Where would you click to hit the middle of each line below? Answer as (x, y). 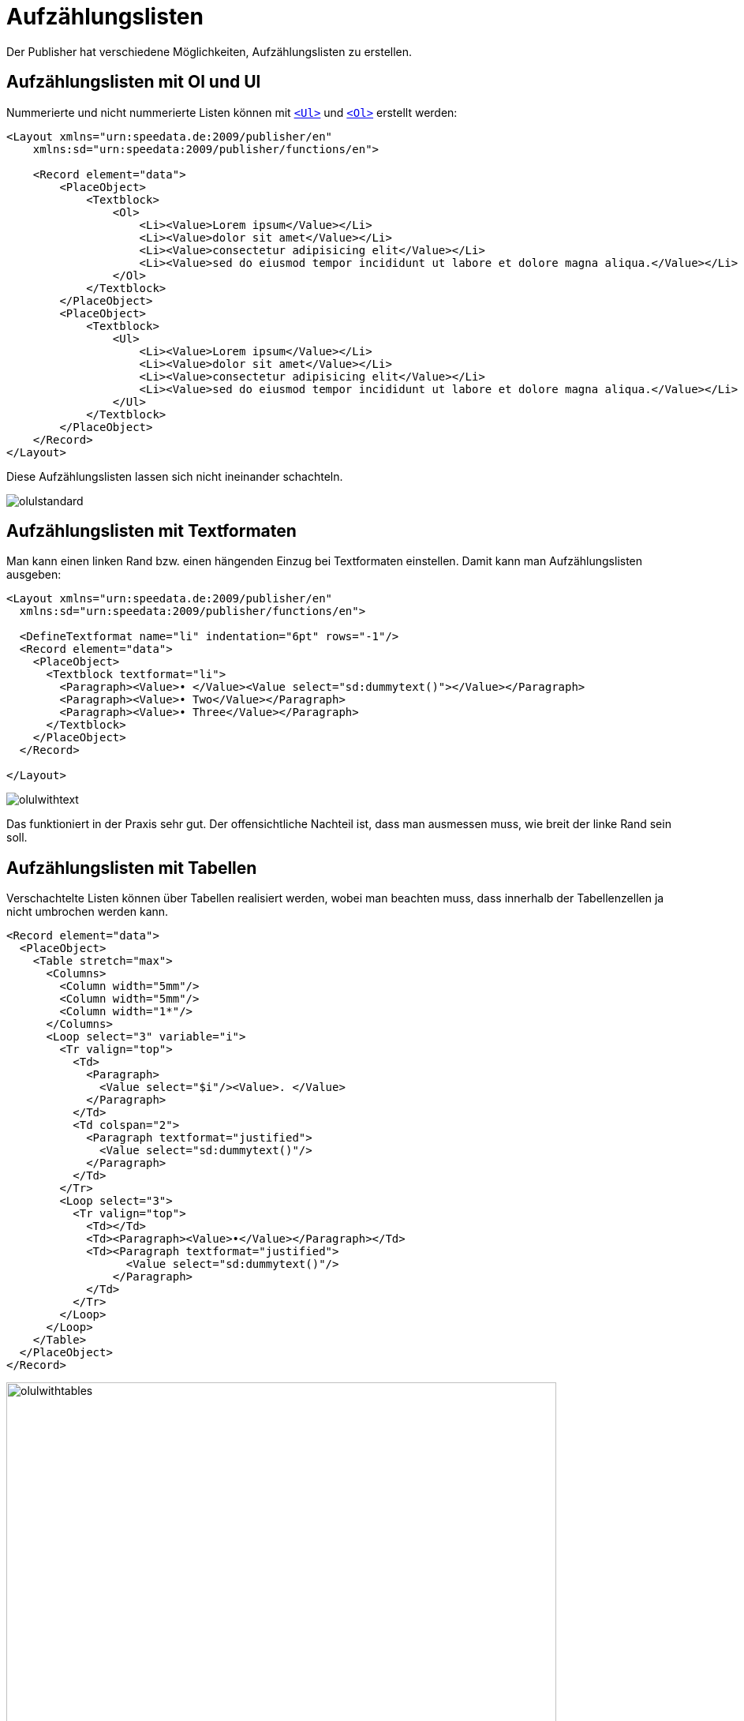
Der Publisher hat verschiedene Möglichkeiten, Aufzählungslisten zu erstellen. (209, 51)
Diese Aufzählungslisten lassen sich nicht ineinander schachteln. (175, 476)
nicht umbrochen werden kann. (88, 912)
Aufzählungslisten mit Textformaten (151, 531)
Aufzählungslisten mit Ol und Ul (134, 82)
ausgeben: (34, 575)
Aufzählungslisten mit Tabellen (132, 868)
